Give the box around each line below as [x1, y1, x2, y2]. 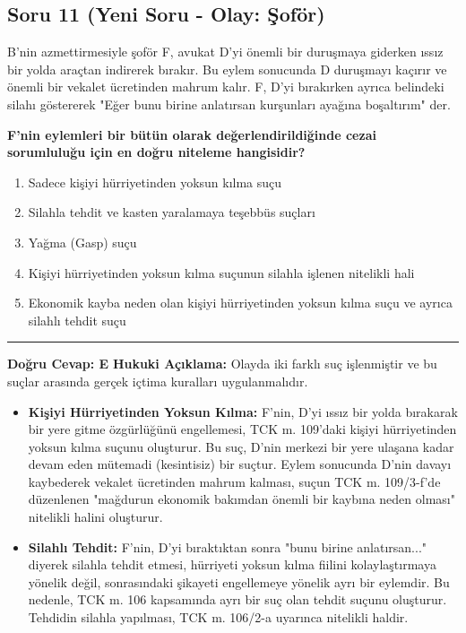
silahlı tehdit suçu [28, 310, 126, 329]
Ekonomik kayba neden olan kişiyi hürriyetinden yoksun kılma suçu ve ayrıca [28, 293, 453, 312]
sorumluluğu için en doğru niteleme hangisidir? [7, 143, 306, 161]
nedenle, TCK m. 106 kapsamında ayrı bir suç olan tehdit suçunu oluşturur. [28, 590, 447, 609]
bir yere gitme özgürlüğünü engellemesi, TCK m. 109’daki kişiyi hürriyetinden [28, 420, 457, 438]
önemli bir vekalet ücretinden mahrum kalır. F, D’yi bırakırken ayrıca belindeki [7, 77, 444, 96]
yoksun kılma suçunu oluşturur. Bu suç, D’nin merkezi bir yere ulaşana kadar [28, 437, 454, 455]
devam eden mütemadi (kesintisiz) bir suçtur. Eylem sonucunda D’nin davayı [28, 455, 452, 473]
